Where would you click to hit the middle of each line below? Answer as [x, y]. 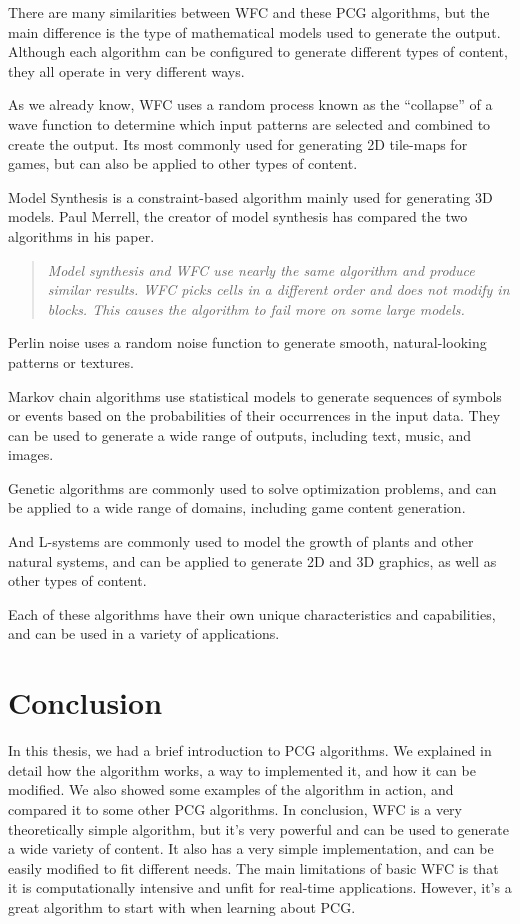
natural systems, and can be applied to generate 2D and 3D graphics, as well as [252, 560]
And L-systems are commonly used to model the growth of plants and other [241, 541]
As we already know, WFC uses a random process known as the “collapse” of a [250, 104]
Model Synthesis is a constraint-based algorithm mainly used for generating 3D [250, 196]
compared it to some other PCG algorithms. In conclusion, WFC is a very [235, 808]
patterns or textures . [71, 361]
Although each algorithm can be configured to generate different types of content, [258, 51]
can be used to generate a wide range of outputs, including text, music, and [240, 434]
